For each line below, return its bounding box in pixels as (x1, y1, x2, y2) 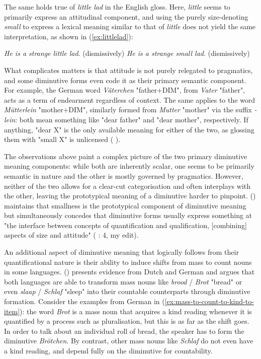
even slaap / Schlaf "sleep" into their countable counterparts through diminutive (4, 286, 250, 297)
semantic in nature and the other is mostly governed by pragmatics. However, (4, 170, 243, 181)
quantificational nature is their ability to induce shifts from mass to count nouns (4, 256, 252, 267)
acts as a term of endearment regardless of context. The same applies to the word (4, 94, 255, 105)
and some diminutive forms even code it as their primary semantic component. (4, 75, 246, 85)
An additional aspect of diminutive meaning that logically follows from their (4, 247, 239, 257)
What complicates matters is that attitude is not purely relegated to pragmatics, (4, 64, 253, 75)
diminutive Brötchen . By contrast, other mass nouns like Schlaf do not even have (4, 335, 253, 346)
